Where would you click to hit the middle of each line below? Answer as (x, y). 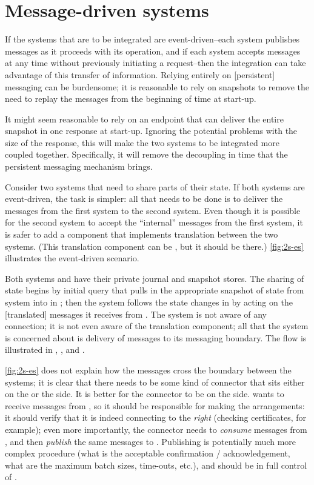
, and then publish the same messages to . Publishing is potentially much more (151, 441)
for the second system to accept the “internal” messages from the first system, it (154, 222)
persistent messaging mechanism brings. (79, 166)
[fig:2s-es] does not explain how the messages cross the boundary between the (148, 370)
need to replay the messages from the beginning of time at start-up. (131, 99)
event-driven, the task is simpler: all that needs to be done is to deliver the (144, 199)
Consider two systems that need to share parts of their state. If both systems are (155, 186)
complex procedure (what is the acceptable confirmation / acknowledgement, (148, 453)
